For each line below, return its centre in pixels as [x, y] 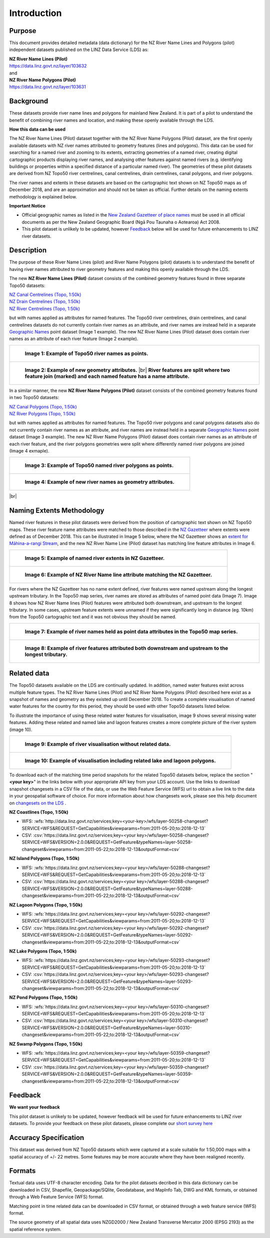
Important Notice [27, 206]
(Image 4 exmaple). [29, 450]
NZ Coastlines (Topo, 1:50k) [39, 812]
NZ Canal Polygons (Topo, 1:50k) [43, 406]
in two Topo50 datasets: [34, 397]
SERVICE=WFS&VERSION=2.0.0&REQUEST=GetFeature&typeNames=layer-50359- [107, 1074]
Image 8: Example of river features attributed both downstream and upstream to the [126, 648]
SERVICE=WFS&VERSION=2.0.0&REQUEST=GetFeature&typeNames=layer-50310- [107, 1027]
